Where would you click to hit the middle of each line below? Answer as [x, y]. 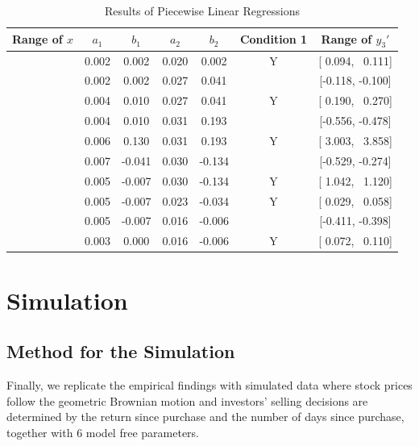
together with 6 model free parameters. [103, 432]
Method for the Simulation [121, 351]
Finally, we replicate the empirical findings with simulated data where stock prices [209, 384]
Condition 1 [274, 39]
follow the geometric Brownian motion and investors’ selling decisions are [187, 400]
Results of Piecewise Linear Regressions [202, 10]
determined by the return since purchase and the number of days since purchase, [205, 417]
